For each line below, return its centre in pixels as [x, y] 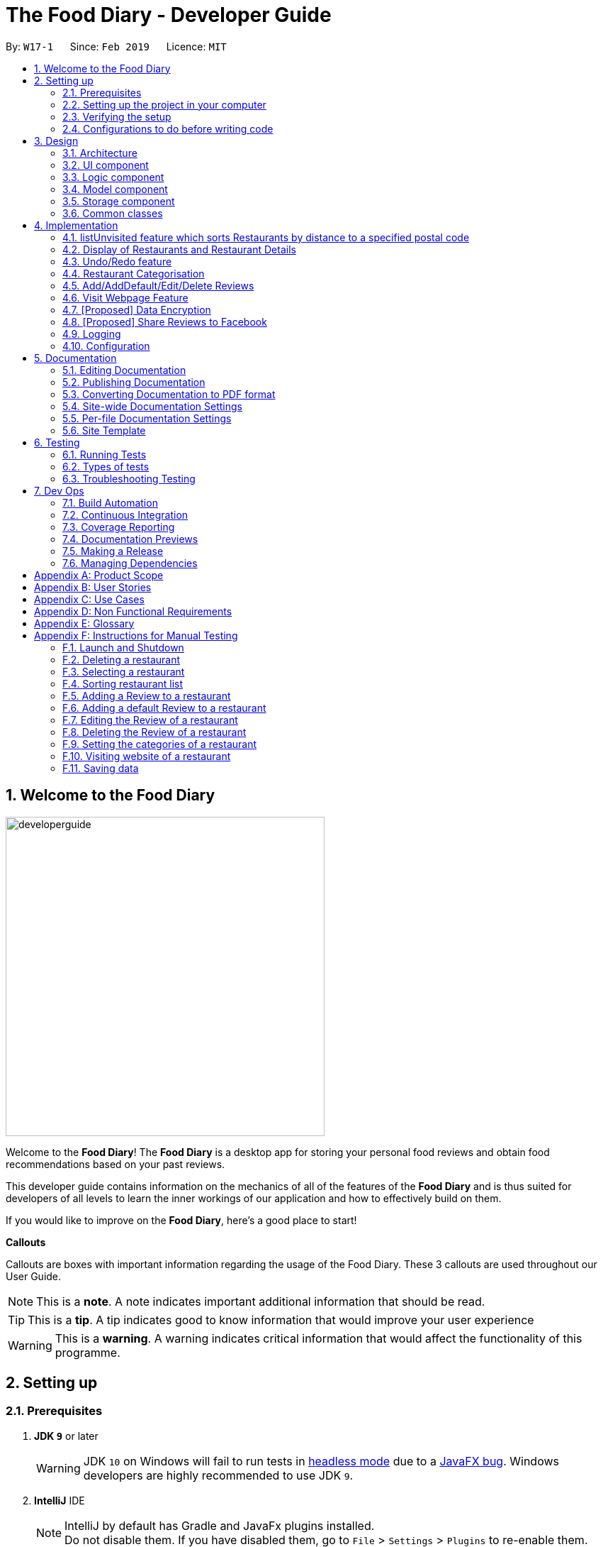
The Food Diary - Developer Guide [169, 15]
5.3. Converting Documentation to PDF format [169, 394]
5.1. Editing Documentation [124, 370]
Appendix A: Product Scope [99, 575]
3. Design [56, 141]
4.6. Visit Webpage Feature [125, 297]
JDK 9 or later [66, 1436]
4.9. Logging [92, 334]
